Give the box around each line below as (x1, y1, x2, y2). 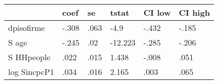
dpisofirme (8, 22, 45, 33)
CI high (178, 7, 210, 18)
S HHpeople (8, 51, 51, 63)
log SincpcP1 (8, 66, 54, 77)
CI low (143, 7, 171, 18)
